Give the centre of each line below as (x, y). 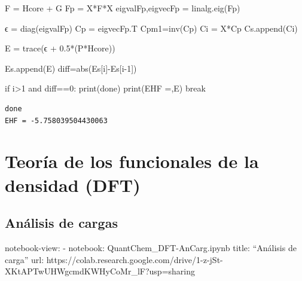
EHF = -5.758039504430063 (56, 120)
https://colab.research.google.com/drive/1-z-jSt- (135, 259)
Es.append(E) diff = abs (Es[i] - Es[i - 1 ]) (71, 68)
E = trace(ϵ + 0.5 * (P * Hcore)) (60, 48)
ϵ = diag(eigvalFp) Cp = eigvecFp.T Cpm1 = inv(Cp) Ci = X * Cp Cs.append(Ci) (151, 28)
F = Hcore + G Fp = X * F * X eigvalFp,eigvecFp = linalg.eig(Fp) (123, 8)
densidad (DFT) (73, 184)
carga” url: (25, 259)
